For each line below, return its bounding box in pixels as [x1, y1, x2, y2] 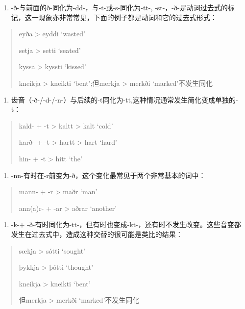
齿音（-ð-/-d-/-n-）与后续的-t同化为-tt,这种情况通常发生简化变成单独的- [11, 94, 238, 104]
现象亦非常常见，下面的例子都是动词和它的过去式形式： [38, 12, 217, 22]
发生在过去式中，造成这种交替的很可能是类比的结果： [11, 229, 183, 239]
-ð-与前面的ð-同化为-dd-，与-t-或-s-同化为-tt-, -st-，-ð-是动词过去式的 [11, 2, 228, 12]
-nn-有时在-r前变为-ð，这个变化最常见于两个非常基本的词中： [11, 170, 206, 180]
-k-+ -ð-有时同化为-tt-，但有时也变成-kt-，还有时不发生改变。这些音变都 [11, 219, 241, 230]
